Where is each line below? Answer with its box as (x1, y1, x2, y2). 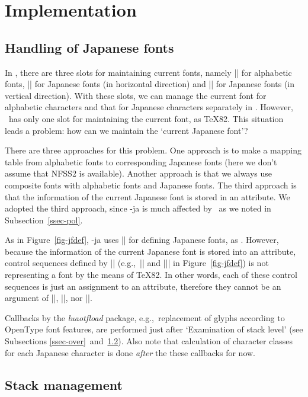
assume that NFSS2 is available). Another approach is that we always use (5, 167, 272, 180)
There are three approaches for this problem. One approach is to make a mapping (5, 144, 301, 156)
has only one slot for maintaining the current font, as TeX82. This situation (8, 112, 284, 124)
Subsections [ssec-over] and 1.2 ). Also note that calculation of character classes (5, 335, 293, 347)
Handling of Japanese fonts (5, 38, 174, 56)
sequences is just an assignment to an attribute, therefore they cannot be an (5, 280, 281, 292)
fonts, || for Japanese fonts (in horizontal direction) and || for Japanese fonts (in (5, 78, 295, 90)
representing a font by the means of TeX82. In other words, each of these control (5, 268, 297, 281)
